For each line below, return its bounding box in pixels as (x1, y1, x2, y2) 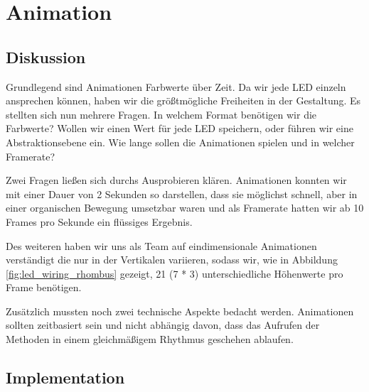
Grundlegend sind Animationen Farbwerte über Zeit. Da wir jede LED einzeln (6, 79, 346, 94)
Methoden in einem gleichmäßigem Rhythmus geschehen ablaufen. (6, 332, 294, 347)
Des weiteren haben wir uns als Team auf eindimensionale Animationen (6, 238, 317, 253)
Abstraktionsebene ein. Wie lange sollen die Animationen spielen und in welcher (6, 134, 355, 149)
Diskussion (6, 45, 86, 67)
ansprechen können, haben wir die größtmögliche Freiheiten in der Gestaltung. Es (6, 93, 361, 108)
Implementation (6, 366, 125, 388)
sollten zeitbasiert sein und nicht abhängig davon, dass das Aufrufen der (6, 317, 320, 332)
